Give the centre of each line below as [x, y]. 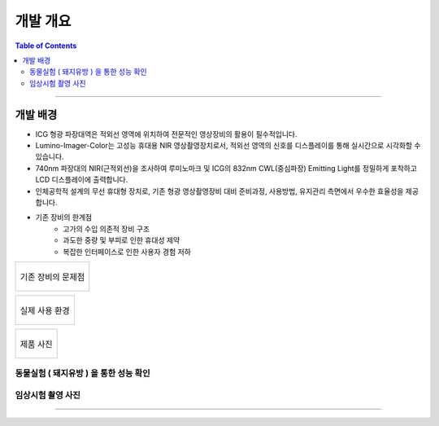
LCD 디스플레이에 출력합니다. [82, 180]
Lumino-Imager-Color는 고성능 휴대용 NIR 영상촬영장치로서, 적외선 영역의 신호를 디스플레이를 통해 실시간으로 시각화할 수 [228, 146]
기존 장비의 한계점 [64, 217]
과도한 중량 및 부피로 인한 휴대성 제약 [122, 240]
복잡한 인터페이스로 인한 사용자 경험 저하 [127, 252]
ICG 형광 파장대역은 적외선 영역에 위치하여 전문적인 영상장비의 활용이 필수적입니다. [166, 134]
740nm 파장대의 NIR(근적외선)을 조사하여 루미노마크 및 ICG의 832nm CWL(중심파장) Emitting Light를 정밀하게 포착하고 [226, 168]
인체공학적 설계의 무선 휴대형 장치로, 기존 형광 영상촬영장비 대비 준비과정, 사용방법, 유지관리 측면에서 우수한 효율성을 [219, 191]
